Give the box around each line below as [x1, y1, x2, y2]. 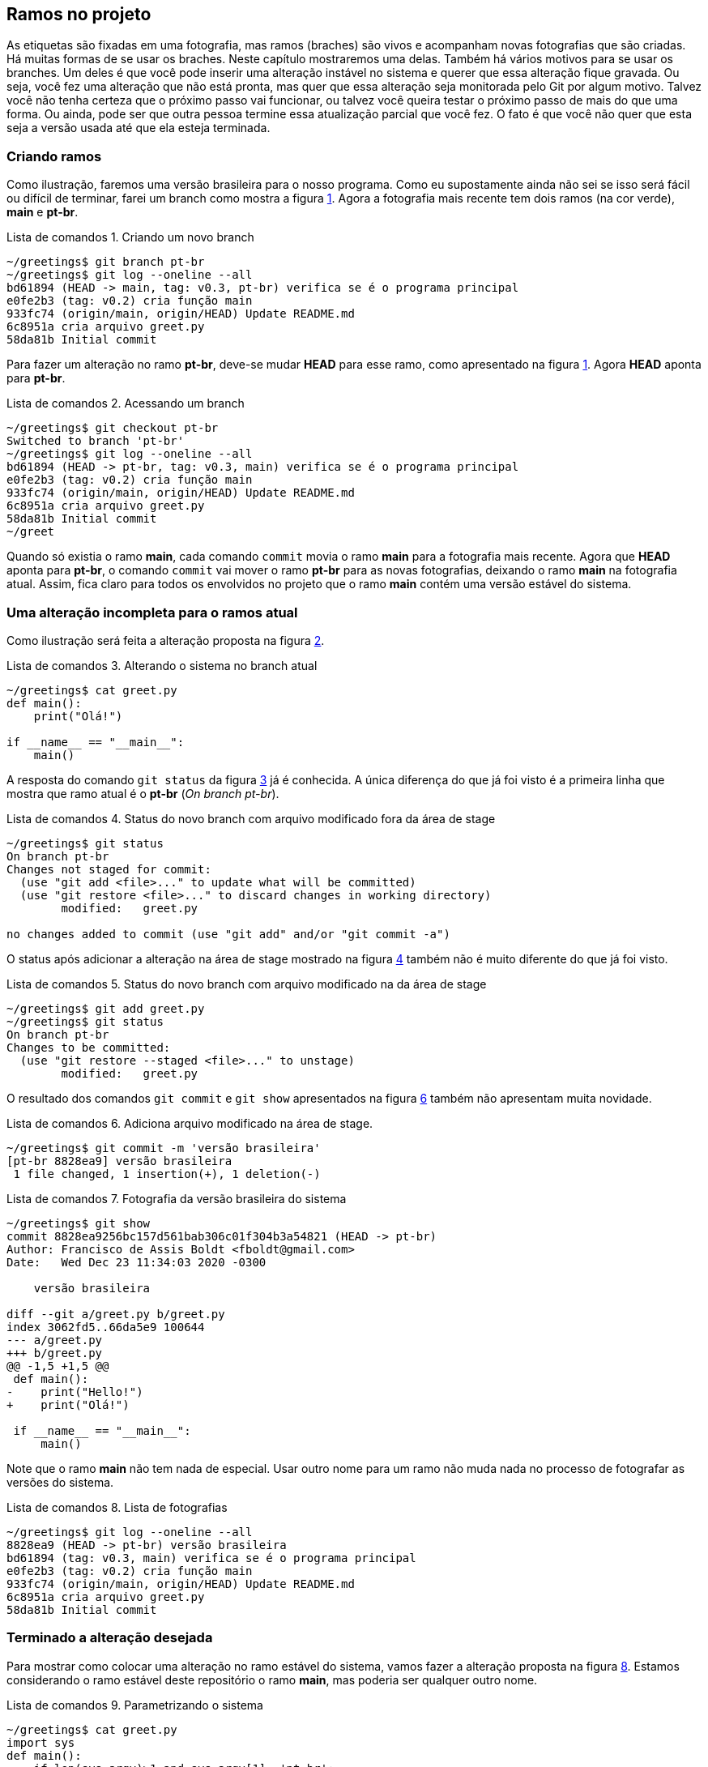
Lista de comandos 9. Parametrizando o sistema [6, 1697, 263, 1712]
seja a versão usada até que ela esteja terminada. [6, 121, 271, 135]
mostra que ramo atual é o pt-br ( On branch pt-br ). [6, 786, 279, 800]
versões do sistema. [6, 1475, 114, 1489]
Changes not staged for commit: [6, 862, 211, 876]
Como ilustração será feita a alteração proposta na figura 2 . [6, 633, 325, 647]
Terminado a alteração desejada [6, 1629, 213, 1646]
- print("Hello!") [6, 1385, 143, 1398]
